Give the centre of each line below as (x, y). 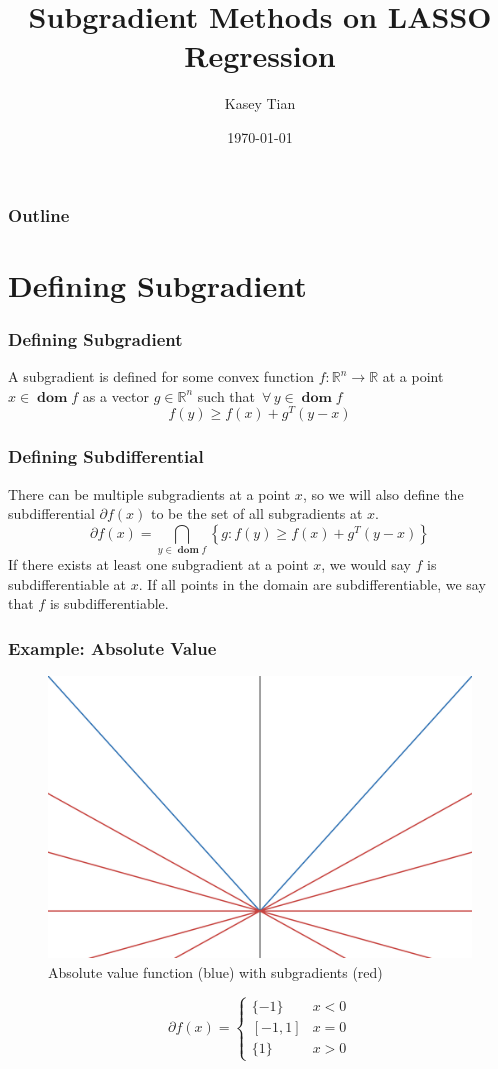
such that (226, 395)
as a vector (116, 395)
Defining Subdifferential (106, 456)
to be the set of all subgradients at (256, 513)
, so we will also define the (383, 493)
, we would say (366, 564)
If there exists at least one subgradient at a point (158, 564)
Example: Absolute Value (112, 647)
